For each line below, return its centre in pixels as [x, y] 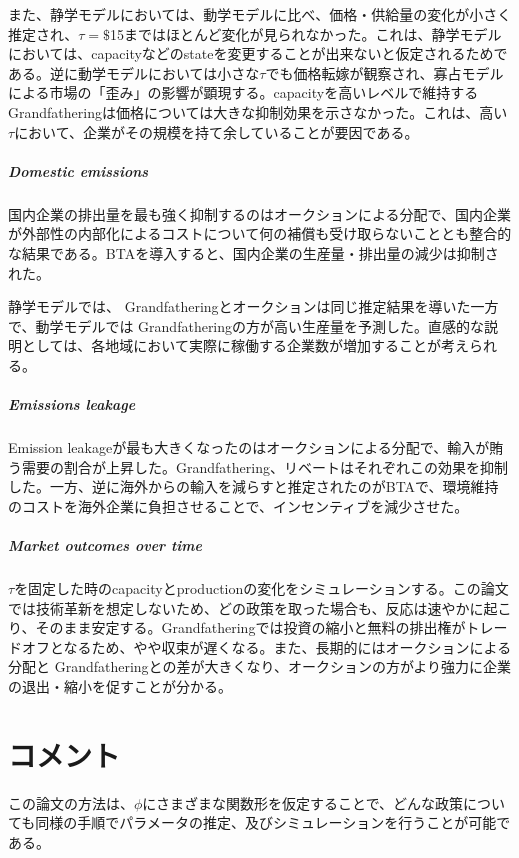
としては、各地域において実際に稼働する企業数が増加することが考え [245, 345]
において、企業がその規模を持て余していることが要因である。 [216, 131]
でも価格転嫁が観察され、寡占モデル [384, 72]
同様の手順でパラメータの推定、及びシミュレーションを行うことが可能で [273, 822]
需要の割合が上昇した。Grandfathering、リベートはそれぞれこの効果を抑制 [264, 466]
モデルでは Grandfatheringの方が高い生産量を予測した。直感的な [274, 325]
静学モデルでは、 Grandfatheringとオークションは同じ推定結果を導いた [239, 306]
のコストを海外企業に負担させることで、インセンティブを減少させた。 [238, 505]
